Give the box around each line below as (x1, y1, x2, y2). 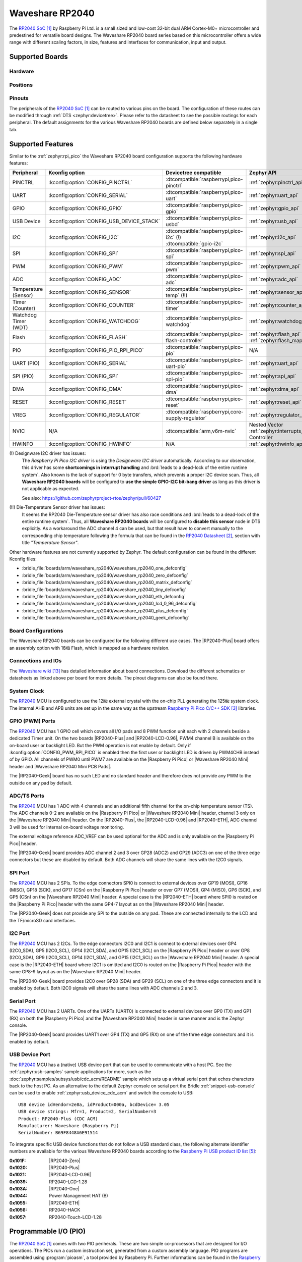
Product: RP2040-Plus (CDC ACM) (18, 1116, 98, 1122)
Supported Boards (9, 52, 68, 61)
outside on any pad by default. (9, 780, 73, 786)
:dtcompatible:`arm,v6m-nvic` (165, 428, 237, 435)
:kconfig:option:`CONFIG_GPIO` (48, 205, 123, 212)
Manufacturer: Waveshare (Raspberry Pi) (18, 1123, 119, 1128)
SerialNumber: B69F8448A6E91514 (18, 1130, 98, 1136)
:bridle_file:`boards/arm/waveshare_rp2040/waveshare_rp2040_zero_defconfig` (22, 572, 188, 578)
